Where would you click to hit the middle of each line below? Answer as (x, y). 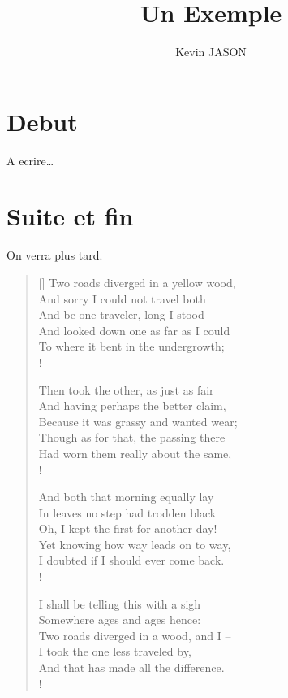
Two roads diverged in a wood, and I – (135, 635)
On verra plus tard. (55, 255)
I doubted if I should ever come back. (131, 560)
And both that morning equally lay (126, 497)
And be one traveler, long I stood (121, 314)
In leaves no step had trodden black (127, 512)
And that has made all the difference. (131, 667)
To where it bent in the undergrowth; (131, 346)
